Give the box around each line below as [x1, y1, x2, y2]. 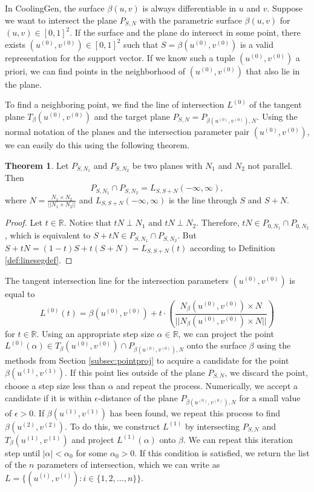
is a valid [240, 38, 273, 50]
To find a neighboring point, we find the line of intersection [5, 98, 224, 111]
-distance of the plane [97, 391, 178, 404]
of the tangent [249, 98, 302, 111]
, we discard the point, [224, 366, 308, 378]
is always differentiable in [142, 2, 237, 14]
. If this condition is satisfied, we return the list [134, 446, 310, 459]
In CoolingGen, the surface [5, 2, 105, 14]
